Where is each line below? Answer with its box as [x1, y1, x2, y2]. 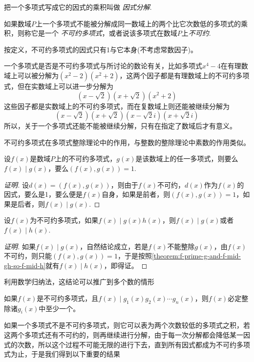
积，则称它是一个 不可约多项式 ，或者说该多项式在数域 [4, 28, 177, 38]
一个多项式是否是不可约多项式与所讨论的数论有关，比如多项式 [4, 61, 202, 71]
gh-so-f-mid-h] [4, 260, 46, 270]
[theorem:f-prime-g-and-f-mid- [151, 251, 241, 261]
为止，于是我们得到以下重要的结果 [10, 349, 120, 359]
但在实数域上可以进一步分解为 [17, 81, 113, 91]
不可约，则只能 [4, 251, 52, 261]
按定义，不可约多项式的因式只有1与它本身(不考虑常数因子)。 [4, 44, 197, 54]
